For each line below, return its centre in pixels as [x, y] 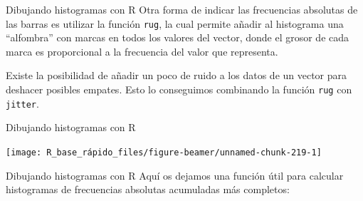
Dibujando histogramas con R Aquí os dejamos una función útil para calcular [175, 175]
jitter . [22, 103]
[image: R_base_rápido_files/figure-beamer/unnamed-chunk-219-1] [164, 152]
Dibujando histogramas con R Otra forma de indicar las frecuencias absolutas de [182, 9]
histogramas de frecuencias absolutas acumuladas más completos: [148, 189]
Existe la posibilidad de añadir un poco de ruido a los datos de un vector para [177, 75]
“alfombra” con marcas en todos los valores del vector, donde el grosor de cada [178, 37]
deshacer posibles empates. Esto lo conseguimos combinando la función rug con [179, 89]
